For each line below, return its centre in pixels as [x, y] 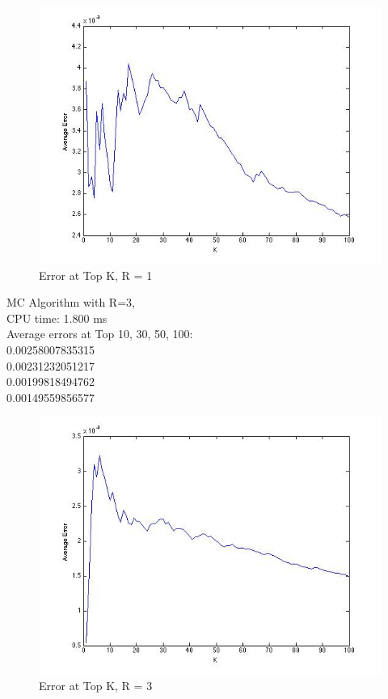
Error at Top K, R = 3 [96, 685]
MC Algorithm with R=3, [71, 302]
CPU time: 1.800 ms [57, 318]
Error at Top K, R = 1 [96, 275]
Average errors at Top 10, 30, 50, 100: [100, 334]
